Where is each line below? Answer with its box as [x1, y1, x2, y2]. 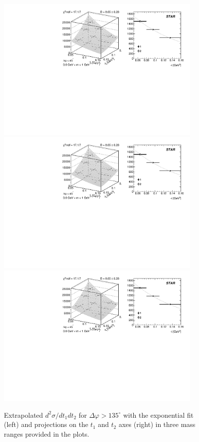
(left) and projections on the [4, 419, 89, 429]
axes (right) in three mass [118, 419, 196, 429]
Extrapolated [4, 409, 43, 420]
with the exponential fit [123, 409, 194, 420]
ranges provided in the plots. [4, 429, 90, 439]
